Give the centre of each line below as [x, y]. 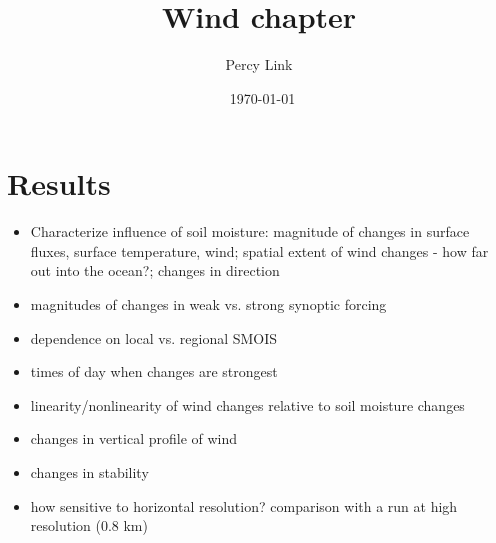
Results [59, 183]
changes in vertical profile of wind [134, 438]
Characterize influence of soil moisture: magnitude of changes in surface [250, 231]
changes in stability [89, 472]
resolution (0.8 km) [89, 525]
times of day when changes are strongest [154, 371]
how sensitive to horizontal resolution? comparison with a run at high [244, 505]
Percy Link [259, 64]
